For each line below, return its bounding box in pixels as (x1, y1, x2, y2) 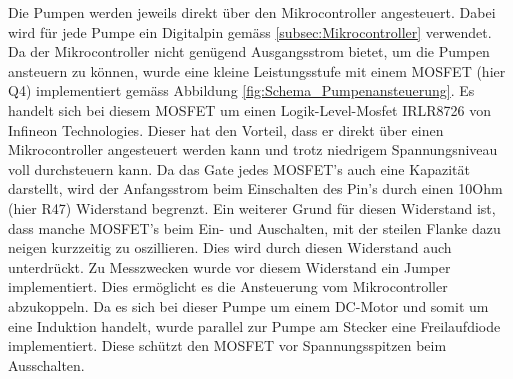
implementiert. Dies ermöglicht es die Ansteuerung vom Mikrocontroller (8, 276, 448, 297)
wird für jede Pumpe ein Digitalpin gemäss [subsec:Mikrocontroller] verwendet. (8, 21, 492, 42)
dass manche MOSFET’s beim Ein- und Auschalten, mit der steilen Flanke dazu (8, 217, 501, 238)
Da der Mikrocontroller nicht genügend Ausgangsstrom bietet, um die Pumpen (8, 41, 490, 62)
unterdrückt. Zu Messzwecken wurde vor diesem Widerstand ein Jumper (8, 256, 451, 277)
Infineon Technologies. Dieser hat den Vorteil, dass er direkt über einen (8, 119, 444, 140)
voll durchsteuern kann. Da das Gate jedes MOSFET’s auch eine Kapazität (8, 158, 470, 179)
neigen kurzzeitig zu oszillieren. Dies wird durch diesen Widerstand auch (8, 237, 452, 258)
